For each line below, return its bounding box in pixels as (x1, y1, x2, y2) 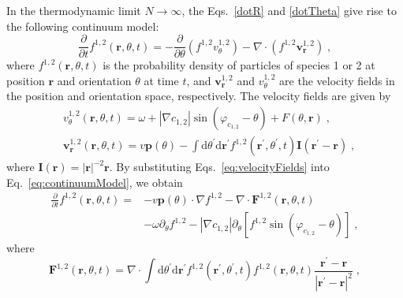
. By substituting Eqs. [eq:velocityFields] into (109, 158, 330, 175)
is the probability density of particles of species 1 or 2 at (103, 57, 375, 73)
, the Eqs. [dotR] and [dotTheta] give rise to (181, 2, 397, 18)
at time (144, 72, 179, 88)
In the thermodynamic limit (6, 2, 141, 18)
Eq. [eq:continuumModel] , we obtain (6, 173, 183, 190)
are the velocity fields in (279, 72, 395, 88)
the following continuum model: (6, 17, 159, 34)
